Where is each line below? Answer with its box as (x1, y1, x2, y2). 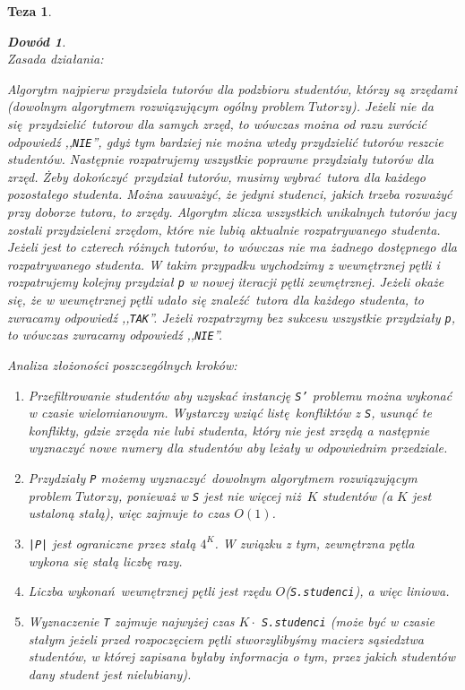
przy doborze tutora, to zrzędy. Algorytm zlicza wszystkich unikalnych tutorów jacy (7, 203, 457, 220)
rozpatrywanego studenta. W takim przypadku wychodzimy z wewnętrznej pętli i (7, 254, 440, 273)
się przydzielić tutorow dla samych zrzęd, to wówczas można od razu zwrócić (7, 114, 426, 133)
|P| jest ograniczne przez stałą (28, 533, 196, 552)
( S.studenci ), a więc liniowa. (285, 582, 450, 600)
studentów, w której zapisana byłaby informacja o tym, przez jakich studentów (28, 647, 456, 666)
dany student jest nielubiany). (28, 664, 192, 683)
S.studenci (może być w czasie (262, 611, 435, 630)
